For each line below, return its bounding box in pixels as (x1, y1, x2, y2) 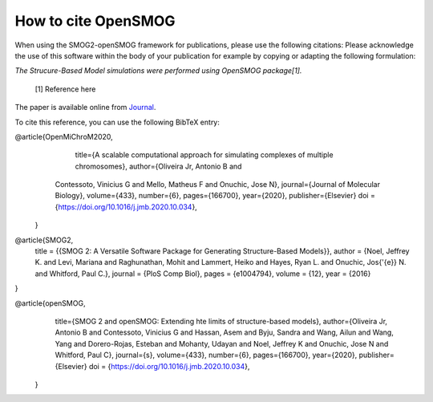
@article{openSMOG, (14, 298, 86, 308)
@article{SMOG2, (14, 235, 74, 245)
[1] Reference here (34, 84, 96, 94)
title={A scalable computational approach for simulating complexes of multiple (75, 150, 334, 160)
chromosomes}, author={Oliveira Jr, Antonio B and (75, 161, 242, 171)
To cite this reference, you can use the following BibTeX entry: (14, 117, 221, 127)
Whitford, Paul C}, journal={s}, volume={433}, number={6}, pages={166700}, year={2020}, (55, 350, 358, 360)
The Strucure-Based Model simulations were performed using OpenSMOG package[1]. (14, 66, 302, 75)
